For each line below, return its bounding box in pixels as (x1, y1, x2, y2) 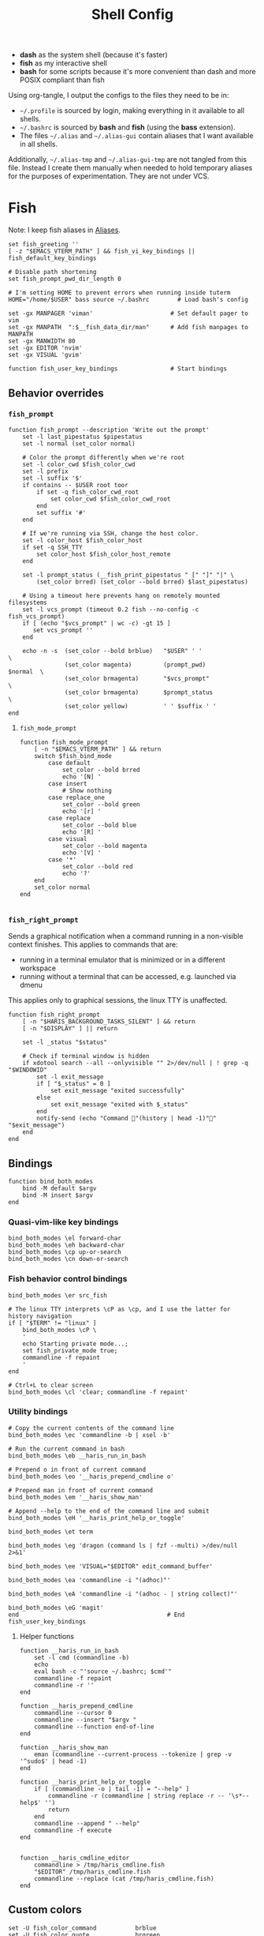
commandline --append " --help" (34, 1819, 140, 1827)
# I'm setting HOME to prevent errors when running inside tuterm (8, 289, 231, 297)
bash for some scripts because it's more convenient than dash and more (19, 67, 256, 77)
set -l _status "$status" (22, 1038, 108, 1047)
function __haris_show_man (19, 1743, 109, 1751)
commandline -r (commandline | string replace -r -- (48, 1792, 225, 1799)
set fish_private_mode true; (22, 1346, 118, 1355)
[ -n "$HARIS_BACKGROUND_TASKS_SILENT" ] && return (22, 1018, 195, 1026)
